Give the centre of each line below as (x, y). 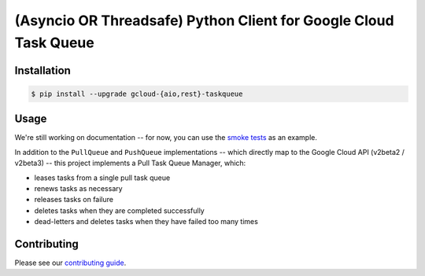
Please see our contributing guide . (70, 263)
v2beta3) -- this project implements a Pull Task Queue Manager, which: (130, 163)
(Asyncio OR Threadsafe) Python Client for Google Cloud (204, 20)
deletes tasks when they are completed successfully (119, 210)
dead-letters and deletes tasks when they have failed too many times (146, 222)
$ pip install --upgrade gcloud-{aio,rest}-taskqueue (137, 94)
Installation (42, 70)
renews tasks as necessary (78, 189)
